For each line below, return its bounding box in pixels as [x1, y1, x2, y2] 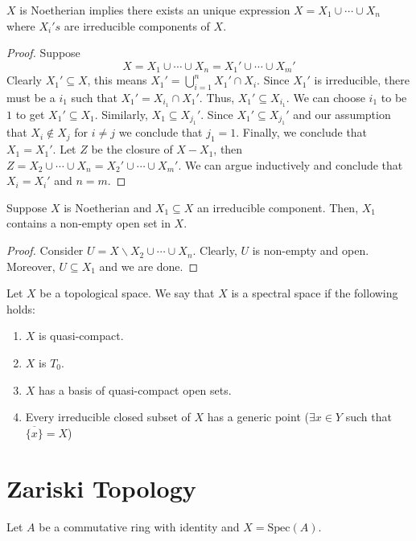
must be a [6, 89, 56, 106]
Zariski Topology [6, 471, 196, 504]
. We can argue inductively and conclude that [178, 156, 403, 173]
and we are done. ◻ [99, 257, 199, 274]
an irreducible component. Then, [197, 199, 359, 215]
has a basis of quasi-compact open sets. [39, 381, 232, 398]
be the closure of [91, 141, 173, 158]
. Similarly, [94, 105, 148, 122]
